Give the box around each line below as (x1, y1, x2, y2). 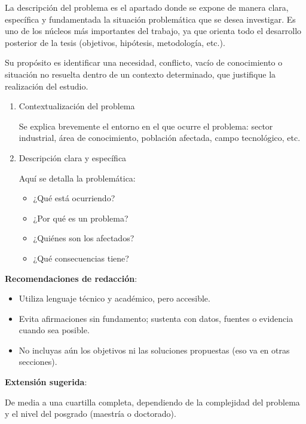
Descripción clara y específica (19, 151, 127, 164)
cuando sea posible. (19, 324, 90, 336)
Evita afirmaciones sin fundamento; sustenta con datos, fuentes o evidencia (19, 312, 293, 324)
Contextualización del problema (19, 100, 135, 112)
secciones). (19, 355, 57, 368)
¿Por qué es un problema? (33, 211, 128, 224)
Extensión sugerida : (5, 376, 87, 388)
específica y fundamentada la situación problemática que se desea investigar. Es (5, 13, 296, 25)
